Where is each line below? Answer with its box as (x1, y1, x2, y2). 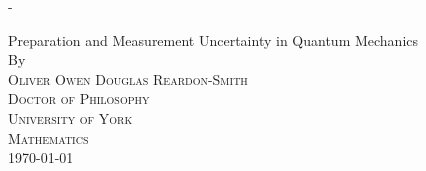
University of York (8, 107, 133, 128)
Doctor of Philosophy (8, 88, 150, 109)
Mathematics (8, 127, 89, 148)
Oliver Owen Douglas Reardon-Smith (8, 68, 248, 89)
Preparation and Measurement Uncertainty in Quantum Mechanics (8, 29, 419, 50)
